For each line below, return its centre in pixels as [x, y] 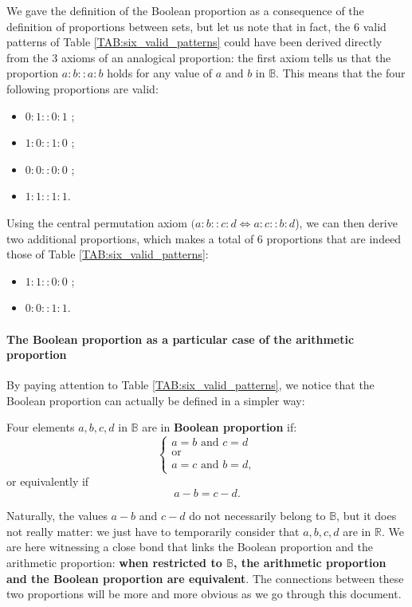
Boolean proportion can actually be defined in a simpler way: [156, 400]
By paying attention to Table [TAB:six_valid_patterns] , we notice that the [190, 385]
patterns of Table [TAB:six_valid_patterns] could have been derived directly [194, 42]
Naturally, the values [57, 516]
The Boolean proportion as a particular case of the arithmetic [180, 339]
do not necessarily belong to [257, 516]
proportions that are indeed [334, 238]
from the [27, 57]
